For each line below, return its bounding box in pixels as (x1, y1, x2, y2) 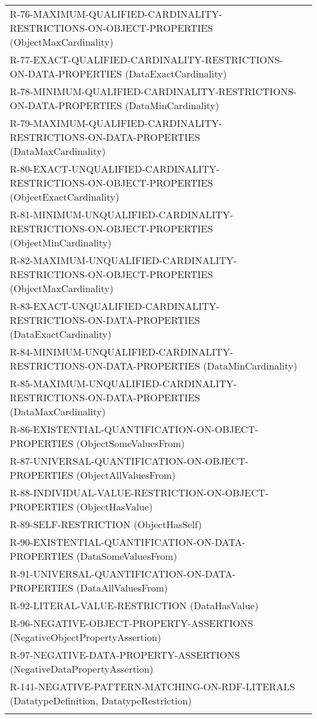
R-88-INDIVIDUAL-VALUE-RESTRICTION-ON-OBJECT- (10, 485, 269, 499)
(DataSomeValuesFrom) (76, 549, 177, 563)
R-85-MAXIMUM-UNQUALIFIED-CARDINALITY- (10, 376, 237, 390)
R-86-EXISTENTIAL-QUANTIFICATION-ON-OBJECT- (10, 422, 258, 436)
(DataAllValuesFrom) (76, 581, 168, 595)
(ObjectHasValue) (76, 499, 153, 513)
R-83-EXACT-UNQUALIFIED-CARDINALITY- (10, 299, 220, 313)
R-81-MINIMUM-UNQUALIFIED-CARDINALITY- (10, 207, 233, 221)
